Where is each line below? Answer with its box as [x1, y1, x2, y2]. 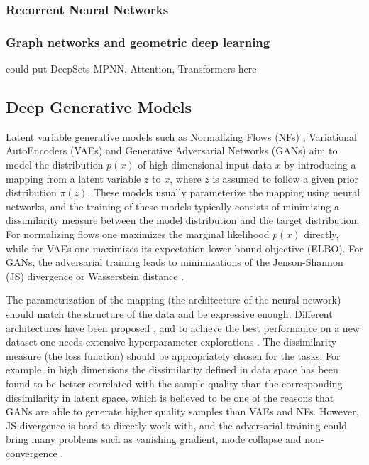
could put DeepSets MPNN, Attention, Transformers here [6, 61, 257, 76]
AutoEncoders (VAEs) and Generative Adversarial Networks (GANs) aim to [6, 143, 338, 158]
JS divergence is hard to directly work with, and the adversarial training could [6, 417, 347, 432]
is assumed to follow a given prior [212, 171, 359, 186]
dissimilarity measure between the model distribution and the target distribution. [6, 213, 360, 228]
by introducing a [284, 157, 356, 172]
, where [170, 171, 202, 186]
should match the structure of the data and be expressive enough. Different [6, 306, 333, 321]
